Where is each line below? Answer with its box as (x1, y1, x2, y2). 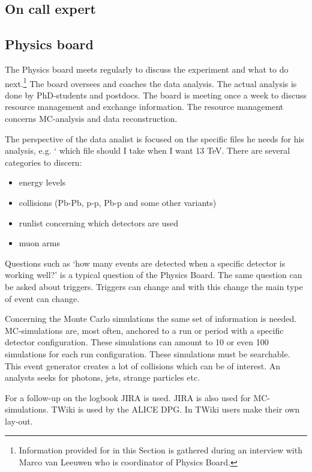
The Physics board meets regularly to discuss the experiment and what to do (5, 62, 289, 75)
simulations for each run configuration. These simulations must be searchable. (5, 347, 290, 360)
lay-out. (5, 414, 33, 427)
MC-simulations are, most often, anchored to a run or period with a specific (5, 324, 284, 336)
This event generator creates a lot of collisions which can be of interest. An (5, 359, 280, 372)
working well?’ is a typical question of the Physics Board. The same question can (5, 268, 302, 281)
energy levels (19, 176, 66, 189)
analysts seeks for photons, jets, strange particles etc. (5, 371, 200, 384)
